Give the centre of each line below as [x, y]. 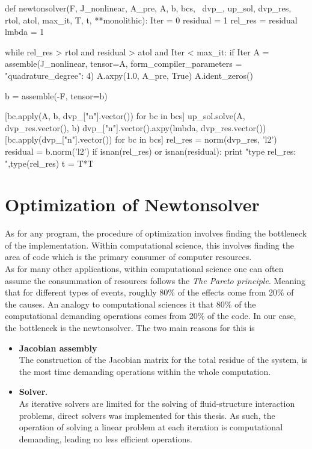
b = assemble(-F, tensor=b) [56, 95]
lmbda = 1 [25, 32]
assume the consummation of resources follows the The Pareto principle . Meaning [155, 280]
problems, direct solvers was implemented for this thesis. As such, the [147, 415]
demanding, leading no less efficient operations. [106, 438]
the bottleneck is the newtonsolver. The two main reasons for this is [130, 327]
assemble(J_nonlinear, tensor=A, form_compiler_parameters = [124, 63]
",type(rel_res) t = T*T [49, 163]
